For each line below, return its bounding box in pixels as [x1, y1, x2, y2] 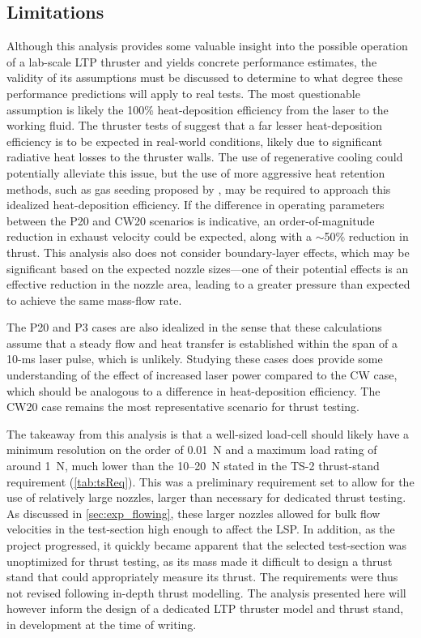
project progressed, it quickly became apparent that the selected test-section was [6, 537, 407, 554]
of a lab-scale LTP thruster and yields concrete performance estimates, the [6, 53, 377, 70]
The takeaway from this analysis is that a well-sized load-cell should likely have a [6, 425, 410, 442]
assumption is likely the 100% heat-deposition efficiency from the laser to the [6, 101, 389, 118]
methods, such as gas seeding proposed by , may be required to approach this [6, 180, 391, 197]
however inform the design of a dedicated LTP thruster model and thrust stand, [6, 600, 404, 617]
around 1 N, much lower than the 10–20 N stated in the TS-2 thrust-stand [6, 457, 380, 474]
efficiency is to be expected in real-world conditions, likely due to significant [6, 132, 383, 149]
